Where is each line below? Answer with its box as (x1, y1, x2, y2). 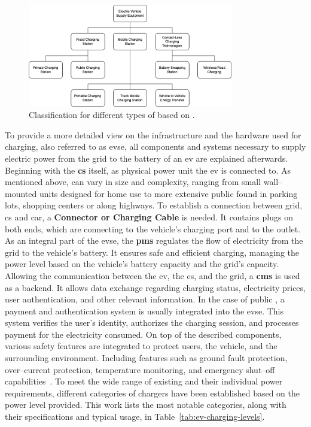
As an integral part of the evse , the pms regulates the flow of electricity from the (5, 234, 303, 247)
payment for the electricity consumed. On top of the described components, (5, 328, 282, 340)
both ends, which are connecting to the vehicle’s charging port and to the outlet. (5, 222, 301, 235)
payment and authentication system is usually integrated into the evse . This (5, 304, 283, 317)
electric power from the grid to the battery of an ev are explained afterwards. (5, 152, 288, 164)
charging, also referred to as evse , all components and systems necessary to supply (5, 140, 306, 153)
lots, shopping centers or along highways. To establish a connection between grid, (5, 199, 303, 211)
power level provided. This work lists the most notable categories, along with (5, 398, 286, 411)
